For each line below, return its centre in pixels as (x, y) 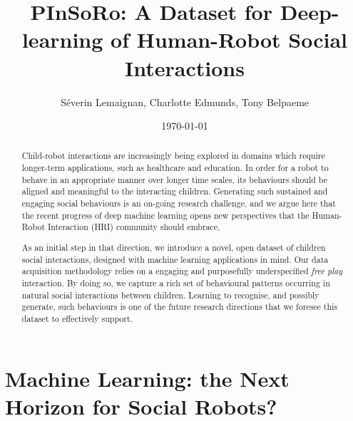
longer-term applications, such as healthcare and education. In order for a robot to (175, 168)
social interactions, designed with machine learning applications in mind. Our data (175, 259)
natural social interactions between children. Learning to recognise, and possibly (170, 295)
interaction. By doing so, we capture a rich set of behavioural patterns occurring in (176, 282)
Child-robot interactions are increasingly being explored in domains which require (173, 156)
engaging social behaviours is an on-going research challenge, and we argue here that (179, 203)
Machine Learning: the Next (147, 378)
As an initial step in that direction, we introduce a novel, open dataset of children (174, 247)
